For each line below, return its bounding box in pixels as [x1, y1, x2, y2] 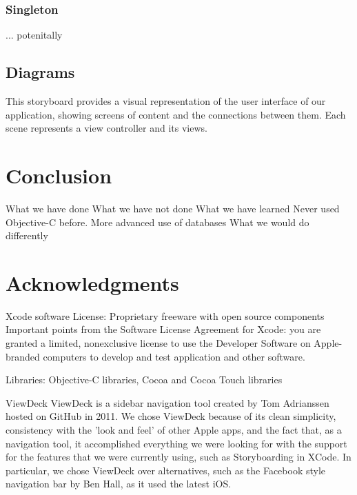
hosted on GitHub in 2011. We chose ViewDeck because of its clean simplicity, [6, 409, 336, 423]
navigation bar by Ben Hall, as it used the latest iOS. [6, 476, 232, 491]
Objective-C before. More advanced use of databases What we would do [6, 214, 309, 229]
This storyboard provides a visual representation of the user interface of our [6, 94, 326, 108]
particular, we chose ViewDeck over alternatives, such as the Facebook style [6, 463, 326, 477]
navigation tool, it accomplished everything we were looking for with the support [6, 436, 347, 450]
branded [6, 349, 40, 363]
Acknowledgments [6, 268, 179, 296]
